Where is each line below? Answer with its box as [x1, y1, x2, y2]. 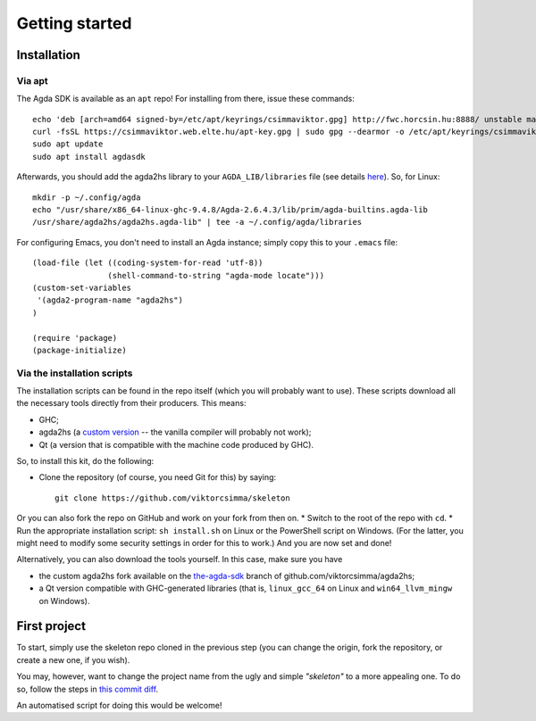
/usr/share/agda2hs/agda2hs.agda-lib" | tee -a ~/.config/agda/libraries [32, 217, 363, 228]
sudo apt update [32, 139, 104, 149]
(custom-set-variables [32, 283, 132, 293]
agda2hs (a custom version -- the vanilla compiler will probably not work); [38, 427, 312, 437]
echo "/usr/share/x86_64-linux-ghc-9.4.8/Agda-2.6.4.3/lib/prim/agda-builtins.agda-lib [32, 205, 429, 215]
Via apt [16, 74, 48, 87]
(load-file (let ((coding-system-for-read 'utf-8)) [32, 258, 264, 268]
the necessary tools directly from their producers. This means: [16, 398, 247, 409]
